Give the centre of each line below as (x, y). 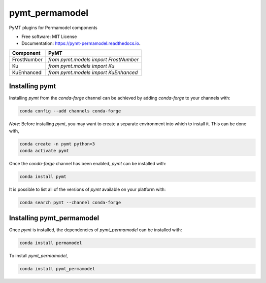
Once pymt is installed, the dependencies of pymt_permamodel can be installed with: (96, 230)
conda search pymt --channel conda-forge (70, 202)
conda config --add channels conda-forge (70, 111)
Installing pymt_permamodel (54, 218)
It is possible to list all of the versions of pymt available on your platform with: (87, 189)
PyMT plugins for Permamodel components (53, 28)
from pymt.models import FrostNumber (93, 59)
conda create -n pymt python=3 (57, 144)
